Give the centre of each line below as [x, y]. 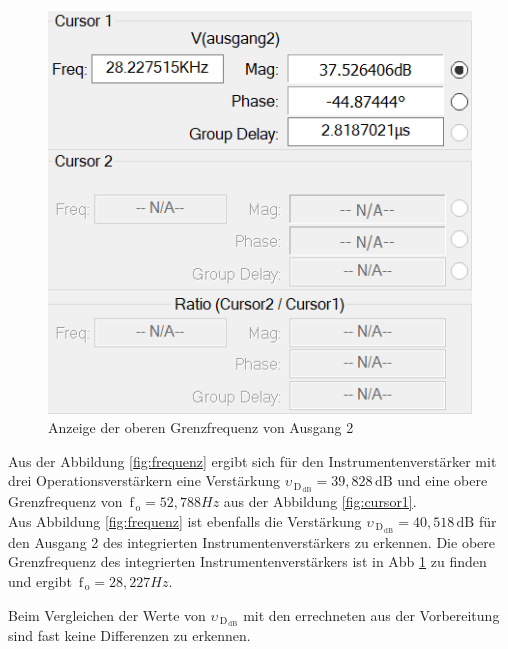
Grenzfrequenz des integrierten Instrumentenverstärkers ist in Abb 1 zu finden [247, 561]
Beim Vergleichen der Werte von [107, 614]
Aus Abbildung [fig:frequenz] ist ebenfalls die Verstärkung [185, 520]
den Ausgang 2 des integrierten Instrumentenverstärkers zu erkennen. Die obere [251, 541]
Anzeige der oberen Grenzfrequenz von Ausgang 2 [201, 427]
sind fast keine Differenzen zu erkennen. [129, 635]
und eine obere [442, 480]
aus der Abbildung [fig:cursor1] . [320, 501]
